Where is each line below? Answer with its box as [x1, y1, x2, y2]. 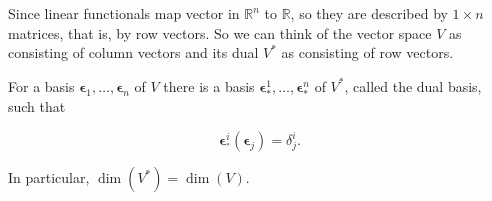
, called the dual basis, [344, 75, 482, 96]
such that [8, 95, 66, 116]
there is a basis [163, 75, 255, 96]
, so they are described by [290, 3, 448, 23]
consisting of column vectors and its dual [8, 42, 259, 63]
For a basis [8, 75, 75, 96]
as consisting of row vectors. [281, 42, 454, 63]
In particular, [8, 167, 90, 188]
